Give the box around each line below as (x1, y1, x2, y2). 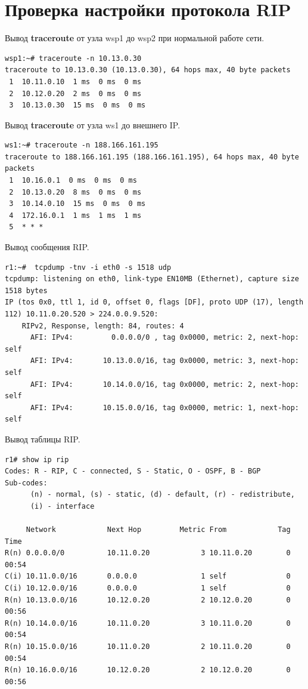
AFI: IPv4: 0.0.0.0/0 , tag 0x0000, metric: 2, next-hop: (30, 333, 299, 342)
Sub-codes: (5, 478, 48, 487)
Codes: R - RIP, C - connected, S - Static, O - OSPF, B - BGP (5, 467, 261, 476)
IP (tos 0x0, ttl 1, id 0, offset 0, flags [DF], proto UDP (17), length (5, 298, 304, 307)
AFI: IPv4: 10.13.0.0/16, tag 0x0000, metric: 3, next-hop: (30, 356, 299, 365)
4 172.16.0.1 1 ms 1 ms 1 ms (9, 211, 142, 220)
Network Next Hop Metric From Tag (26, 525, 291, 534)
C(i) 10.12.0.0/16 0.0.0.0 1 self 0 (5, 584, 291, 593)
